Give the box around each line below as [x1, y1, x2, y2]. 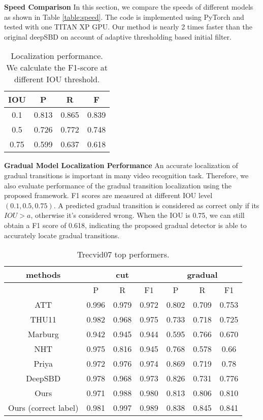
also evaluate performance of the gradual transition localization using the [4, 180, 232, 190]
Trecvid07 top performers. [77, 248, 170, 261]
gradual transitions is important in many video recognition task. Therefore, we [4, 170, 249, 180]
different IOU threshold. [14, 73, 100, 85]
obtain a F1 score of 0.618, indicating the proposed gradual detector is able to [4, 219, 247, 230]
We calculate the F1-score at [6, 61, 108, 74]
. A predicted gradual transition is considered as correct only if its [53, 200, 259, 210]
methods [26, 269, 61, 281]
